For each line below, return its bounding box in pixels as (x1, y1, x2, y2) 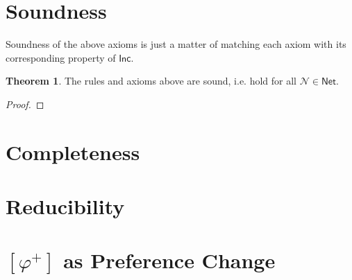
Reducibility (6, 192, 125, 220)
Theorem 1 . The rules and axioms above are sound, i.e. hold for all (6, 73, 297, 88)
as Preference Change (63, 246, 276, 274)
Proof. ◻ (6, 96, 44, 111)
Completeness (6, 137, 140, 166)
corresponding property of (6, 50, 116, 64)
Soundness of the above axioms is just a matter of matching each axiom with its (6, 37, 346, 51)
